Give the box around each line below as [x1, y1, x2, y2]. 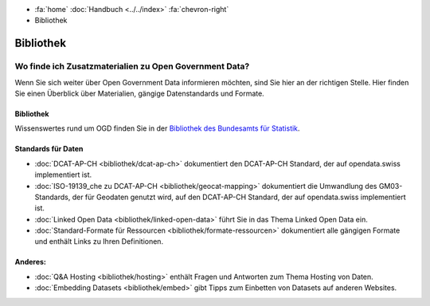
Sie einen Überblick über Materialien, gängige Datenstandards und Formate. [14, 88, 264, 98]
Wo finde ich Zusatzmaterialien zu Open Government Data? [14, 61, 250, 72]
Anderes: [14, 257, 47, 267]
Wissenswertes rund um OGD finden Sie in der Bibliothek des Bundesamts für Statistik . [14, 124, 300, 133]
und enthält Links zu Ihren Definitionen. [34, 237, 163, 246]
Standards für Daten [14, 144, 84, 154]
